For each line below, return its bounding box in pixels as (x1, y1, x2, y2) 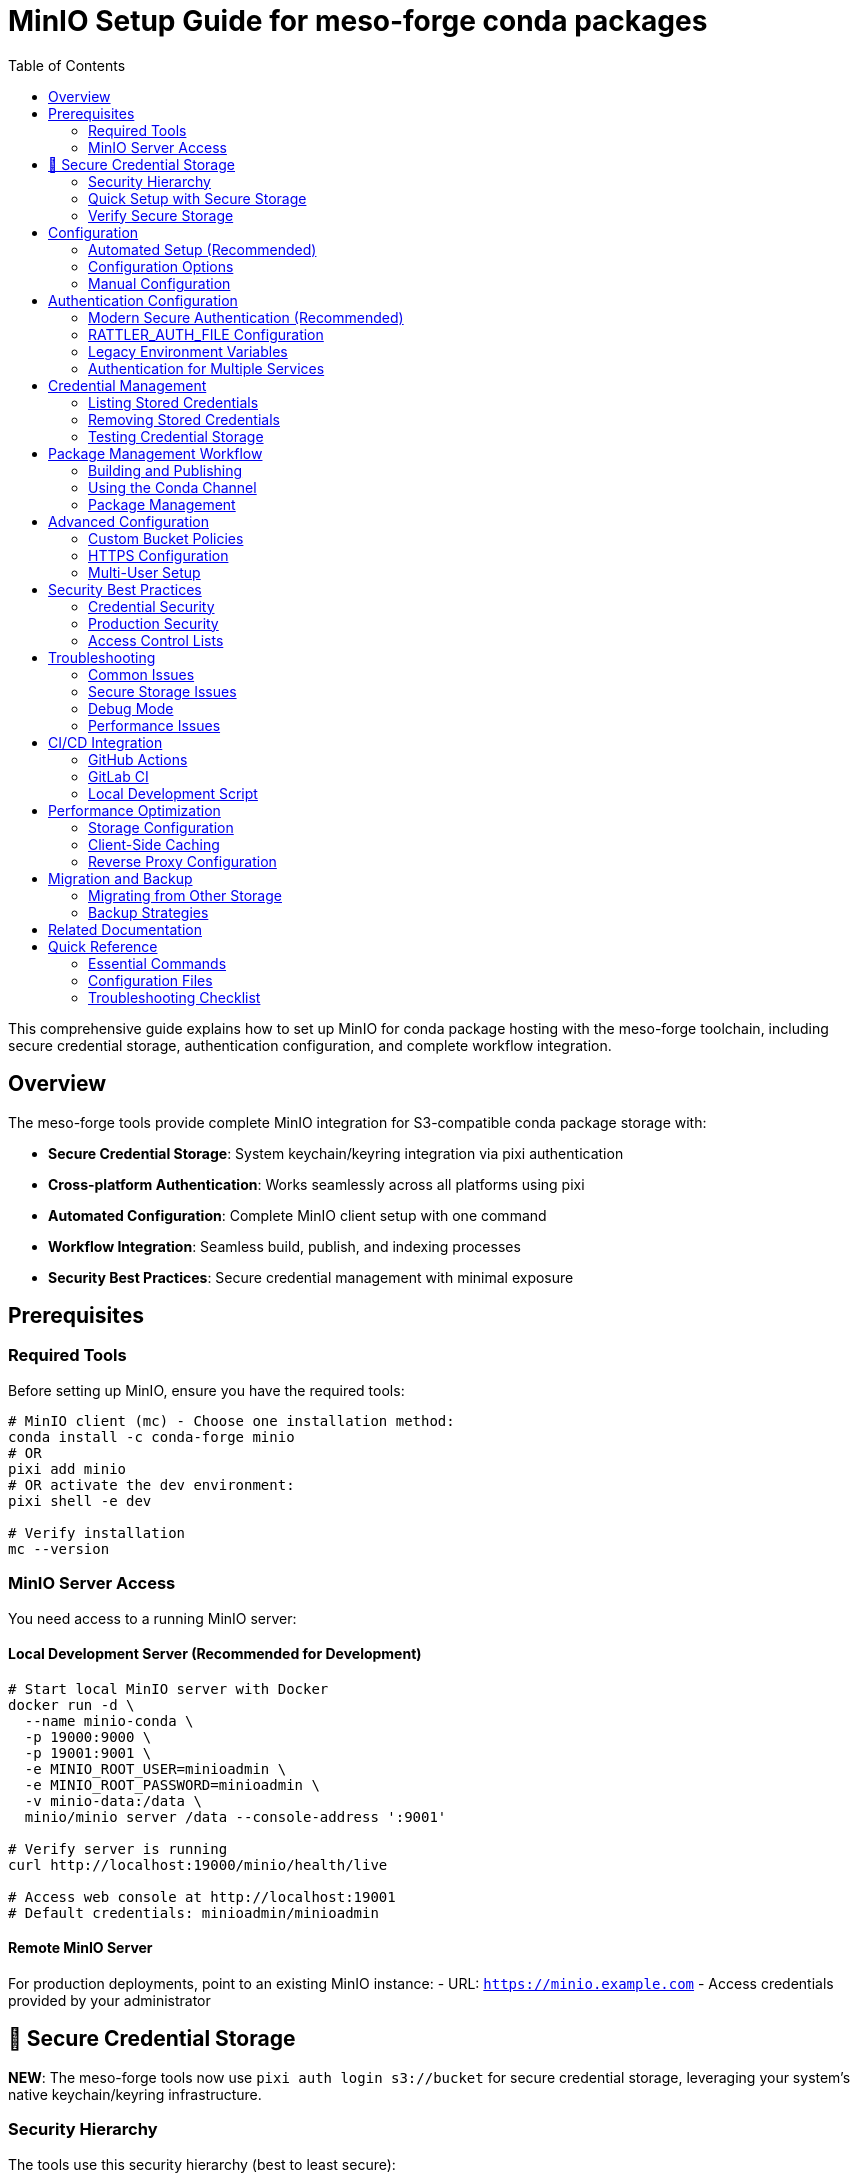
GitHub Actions (88, 750, 188, 768)
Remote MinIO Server (8, 1939, 153, 1957)
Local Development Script (88, 784, 258, 802)
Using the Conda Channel (88, 478, 257, 496)
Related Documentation (48, 920, 202, 938)
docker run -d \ (8, 1696, 135, 1713)
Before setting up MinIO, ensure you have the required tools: (8, 1381, 405, 1399)
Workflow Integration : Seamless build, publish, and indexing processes (48, 1237, 521, 1255)
